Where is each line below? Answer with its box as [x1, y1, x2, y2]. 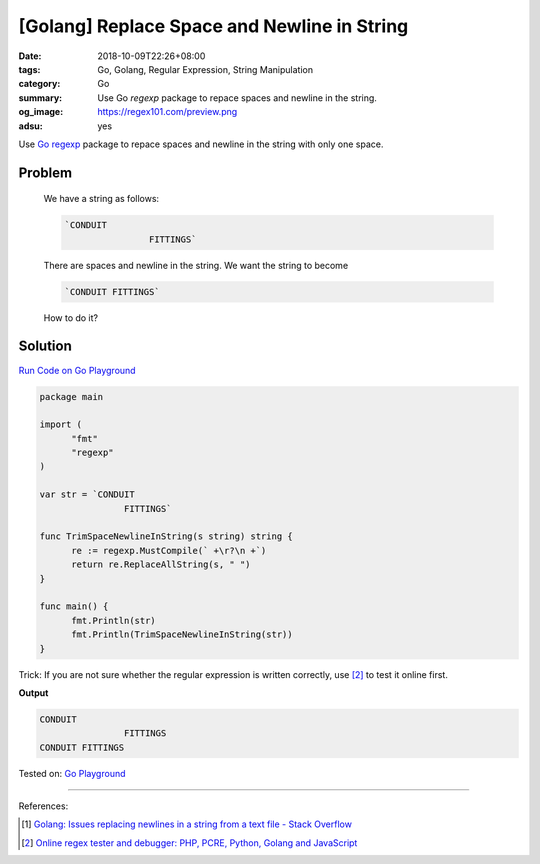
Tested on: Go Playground [18, 767, 126, 779]
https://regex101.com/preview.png [97, 106, 238, 118]
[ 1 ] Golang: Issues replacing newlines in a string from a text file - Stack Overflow [21, 818, 352, 830]
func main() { [39, 601, 109, 612]
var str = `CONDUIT [39, 489, 135, 500]
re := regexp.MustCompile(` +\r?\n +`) [71, 545, 267, 556]
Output [18, 686, 49, 699]
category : [18, 78, 61, 90]
